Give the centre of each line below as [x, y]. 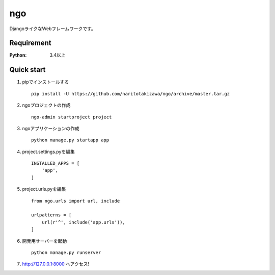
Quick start [28, 70]
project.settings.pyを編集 [48, 152]
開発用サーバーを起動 [45, 241]
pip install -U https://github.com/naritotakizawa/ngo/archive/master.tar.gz [131, 94]
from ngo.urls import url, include [76, 201]
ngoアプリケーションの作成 [51, 128]
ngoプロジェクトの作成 [46, 105]
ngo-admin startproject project [72, 117]
